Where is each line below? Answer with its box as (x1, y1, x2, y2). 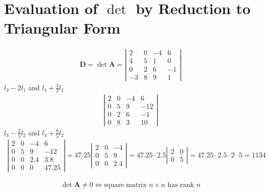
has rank (167, 181, 194, 189)
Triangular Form (4, 18, 120, 38)
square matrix (104, 181, 147, 189)
